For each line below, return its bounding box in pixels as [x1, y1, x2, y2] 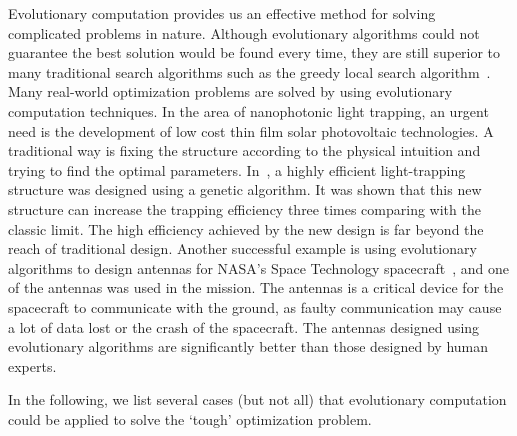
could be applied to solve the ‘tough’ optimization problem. [8, 408, 372, 429]
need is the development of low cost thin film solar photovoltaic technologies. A [8, 120, 494, 141]
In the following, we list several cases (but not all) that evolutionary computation [8, 389, 507, 410]
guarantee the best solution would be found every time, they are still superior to [8, 42, 501, 63]
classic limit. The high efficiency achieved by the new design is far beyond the [8, 218, 484, 239]
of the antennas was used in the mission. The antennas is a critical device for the [8, 277, 504, 298]
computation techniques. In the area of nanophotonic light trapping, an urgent [8, 100, 489, 121]
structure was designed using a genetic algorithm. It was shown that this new [8, 179, 482, 200]
